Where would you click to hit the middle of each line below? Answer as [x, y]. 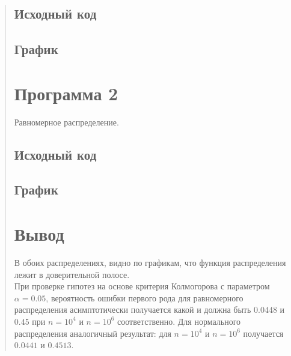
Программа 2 [66, 93]
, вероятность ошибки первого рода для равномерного [145, 297]
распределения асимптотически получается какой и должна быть [133, 309]
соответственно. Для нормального [179, 321]
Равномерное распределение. [66, 122]
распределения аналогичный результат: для [93, 333]
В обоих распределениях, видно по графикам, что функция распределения [150, 262]
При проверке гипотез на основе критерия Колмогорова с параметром [142, 286]
